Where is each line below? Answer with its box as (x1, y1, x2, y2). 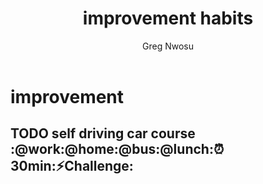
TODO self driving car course (10, 125, 196, 142)
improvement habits (82, 7, 254, 30)
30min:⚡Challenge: (10, 158, 134, 175)
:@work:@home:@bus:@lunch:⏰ (10, 141, 225, 158)
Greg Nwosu (142, 40, 194, 52)
